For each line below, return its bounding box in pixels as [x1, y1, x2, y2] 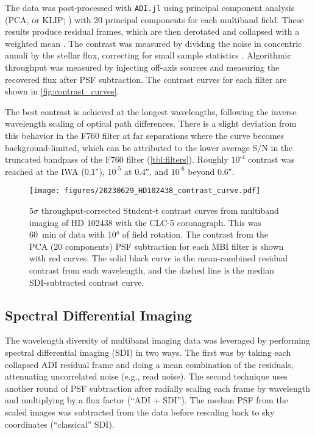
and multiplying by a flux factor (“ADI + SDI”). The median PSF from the [5, 394, 288, 406]
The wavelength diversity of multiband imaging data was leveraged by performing [5, 334, 310, 347]
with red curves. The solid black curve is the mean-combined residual [29, 252, 288, 264]
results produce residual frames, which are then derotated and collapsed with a [5, 25, 300, 38]
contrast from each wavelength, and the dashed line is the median [29, 264, 275, 276]
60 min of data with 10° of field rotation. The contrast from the [29, 228, 269, 241]
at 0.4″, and [124, 164, 168, 177]
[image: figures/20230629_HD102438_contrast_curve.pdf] [29, 186, 261, 196]
